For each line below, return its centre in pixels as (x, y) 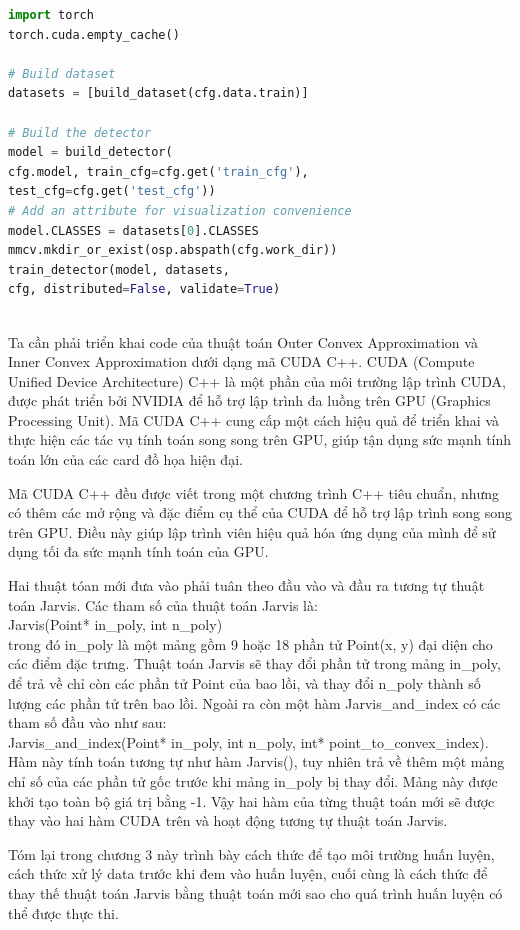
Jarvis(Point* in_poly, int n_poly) (115, 624)
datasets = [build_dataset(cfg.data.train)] (158, 93)
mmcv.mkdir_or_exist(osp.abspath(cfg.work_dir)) (173, 250)
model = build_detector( (90, 152)
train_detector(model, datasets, (119, 269)
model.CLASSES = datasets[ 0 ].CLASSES (133, 230)
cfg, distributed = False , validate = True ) (144, 289)
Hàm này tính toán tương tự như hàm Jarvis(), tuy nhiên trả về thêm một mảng (256, 761)
